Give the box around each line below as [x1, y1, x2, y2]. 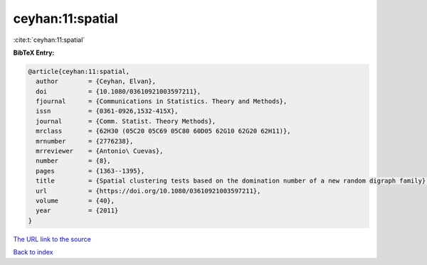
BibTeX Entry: [13, 48, 55, 57]
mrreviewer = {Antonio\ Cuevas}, [36, 147, 164, 156]
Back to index [13, 248, 53, 256]
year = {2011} [36, 207, 119, 215]
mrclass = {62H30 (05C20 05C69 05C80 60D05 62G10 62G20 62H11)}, [36, 127, 291, 135]
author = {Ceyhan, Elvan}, [36, 77, 157, 85]
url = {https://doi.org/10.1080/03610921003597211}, [36, 187, 261, 195]
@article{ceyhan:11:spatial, [28, 67, 130, 75]
